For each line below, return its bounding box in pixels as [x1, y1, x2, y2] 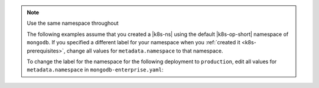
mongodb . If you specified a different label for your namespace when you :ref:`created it [27, 39, 240, 46]
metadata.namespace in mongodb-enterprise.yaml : [27, 66, 164, 73]
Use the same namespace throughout [27, 19, 119, 27]
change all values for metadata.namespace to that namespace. [66, 47, 223, 54]
